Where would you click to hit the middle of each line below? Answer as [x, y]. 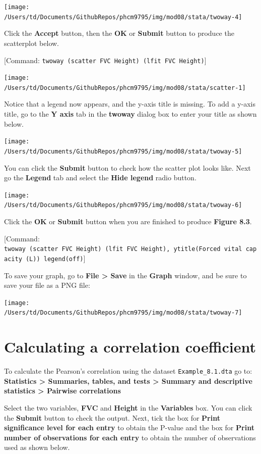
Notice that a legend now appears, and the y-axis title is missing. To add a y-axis [130, 104]
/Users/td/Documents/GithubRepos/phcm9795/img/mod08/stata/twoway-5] [123, 151]
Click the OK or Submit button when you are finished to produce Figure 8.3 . [128, 221]
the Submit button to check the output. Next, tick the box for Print [112, 417]
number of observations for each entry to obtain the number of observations [130, 437]
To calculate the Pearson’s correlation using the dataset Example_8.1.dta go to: [128, 371]
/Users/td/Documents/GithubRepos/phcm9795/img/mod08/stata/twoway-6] [123, 205]
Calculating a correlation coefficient [130, 347]
